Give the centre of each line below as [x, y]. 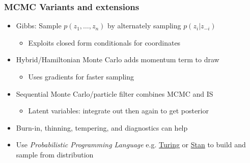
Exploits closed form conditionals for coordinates [104, 42]
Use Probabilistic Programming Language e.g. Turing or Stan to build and [131, 145]
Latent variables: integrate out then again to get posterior [118, 111]
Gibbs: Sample [39, 26]
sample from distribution [55, 154]
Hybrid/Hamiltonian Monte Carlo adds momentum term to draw [118, 59]
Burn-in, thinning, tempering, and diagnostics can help [102, 127]
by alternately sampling [144, 26]
